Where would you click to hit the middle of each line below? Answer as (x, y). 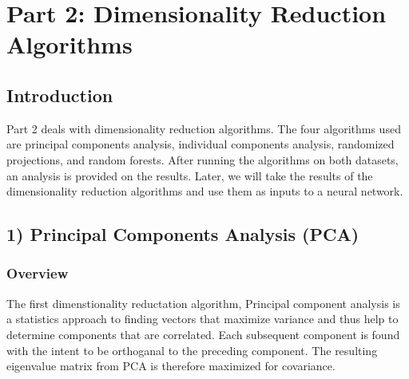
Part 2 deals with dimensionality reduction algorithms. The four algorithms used (204, 128)
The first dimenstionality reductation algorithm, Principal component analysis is (203, 303)
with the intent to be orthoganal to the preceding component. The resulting (192, 350)
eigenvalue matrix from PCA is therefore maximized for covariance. (171, 366)
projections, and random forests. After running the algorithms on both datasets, (203, 159)
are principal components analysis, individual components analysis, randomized (201, 144)
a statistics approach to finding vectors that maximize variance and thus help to (203, 319)
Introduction (60, 95)
